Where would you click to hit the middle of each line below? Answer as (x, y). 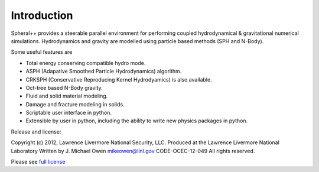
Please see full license (38, 162)
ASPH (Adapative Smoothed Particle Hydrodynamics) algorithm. (104, 72)
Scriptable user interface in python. (69, 113)
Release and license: (36, 132)
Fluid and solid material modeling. (67, 96)
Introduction (42, 15)
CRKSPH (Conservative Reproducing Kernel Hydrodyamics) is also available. (119, 79)
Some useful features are (42, 52)
